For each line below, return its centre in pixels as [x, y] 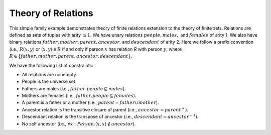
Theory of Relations [51, 13]
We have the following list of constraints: [51, 65]
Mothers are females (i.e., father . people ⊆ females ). [79, 96]
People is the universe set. [49, 82]
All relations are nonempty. [49, 74]
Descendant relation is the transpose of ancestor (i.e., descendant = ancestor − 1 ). [110, 116]
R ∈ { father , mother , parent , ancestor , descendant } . [71, 56]
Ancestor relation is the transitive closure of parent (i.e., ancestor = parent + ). [105, 109]
